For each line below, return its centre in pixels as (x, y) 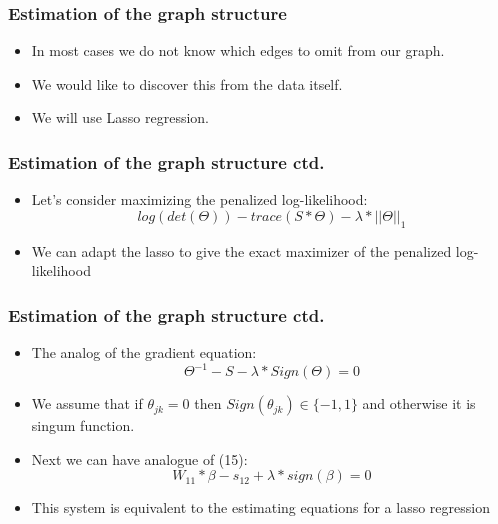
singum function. (83, 425)
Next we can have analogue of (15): (139, 458)
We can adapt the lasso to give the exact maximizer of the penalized (241, 250)
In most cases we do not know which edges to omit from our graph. (238, 50)
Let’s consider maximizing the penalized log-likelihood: (199, 199)
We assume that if (87, 403)
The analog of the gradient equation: (144, 352)
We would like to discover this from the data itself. (187, 83)
